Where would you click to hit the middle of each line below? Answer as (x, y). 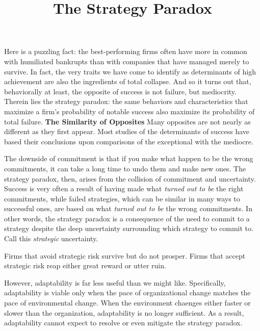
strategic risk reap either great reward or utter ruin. (85, 265)
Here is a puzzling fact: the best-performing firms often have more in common (126, 51)
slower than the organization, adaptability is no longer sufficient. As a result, (124, 312)
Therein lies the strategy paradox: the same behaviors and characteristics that (126, 101)
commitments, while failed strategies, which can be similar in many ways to (122, 198)
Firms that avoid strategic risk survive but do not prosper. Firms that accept (125, 255)
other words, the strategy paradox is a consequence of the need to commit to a (127, 218)
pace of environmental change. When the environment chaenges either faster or (127, 303)
